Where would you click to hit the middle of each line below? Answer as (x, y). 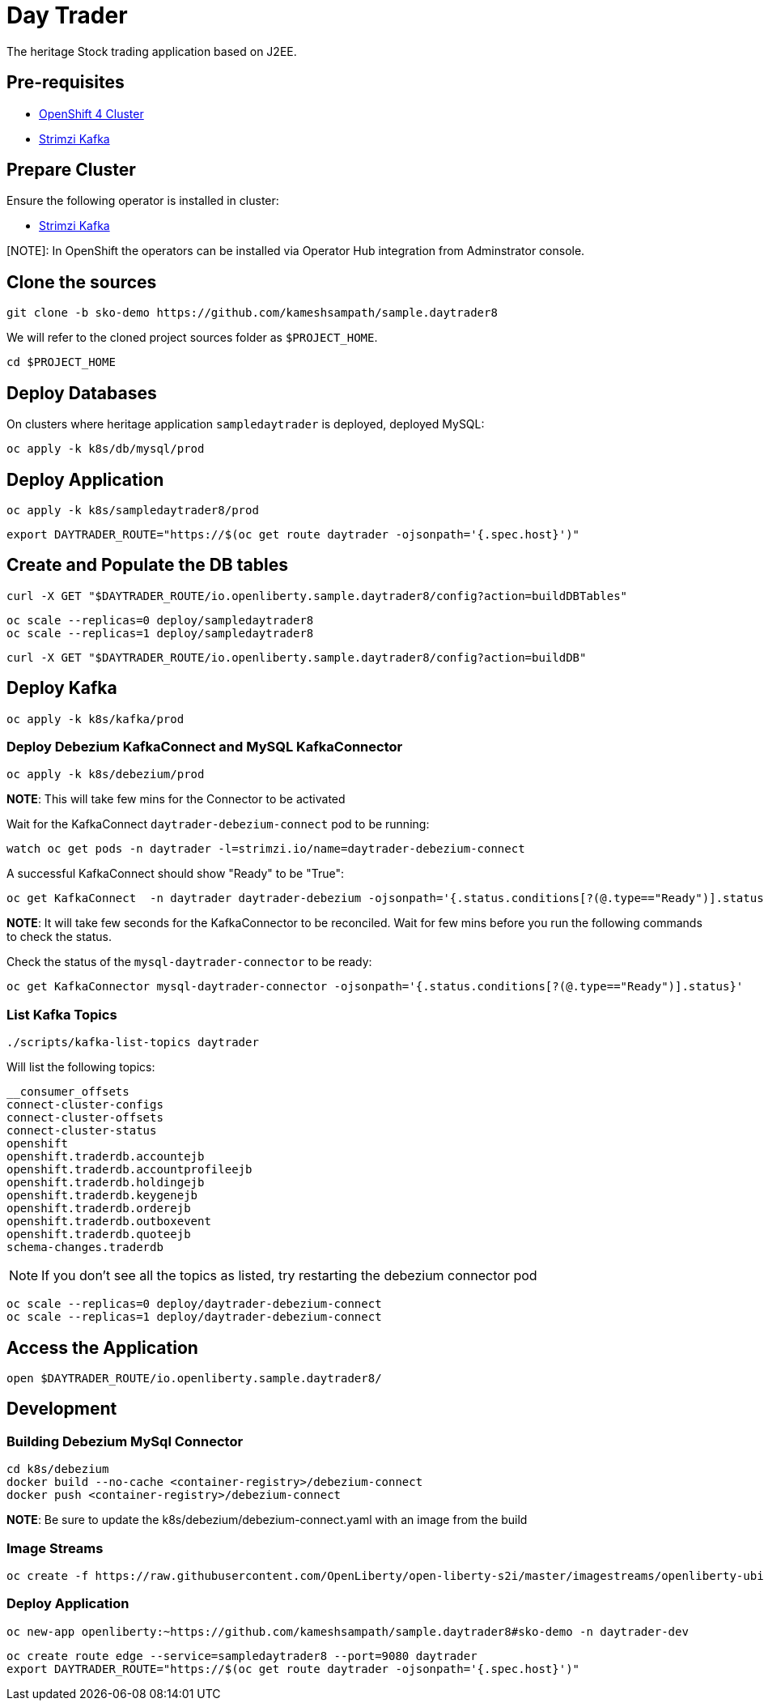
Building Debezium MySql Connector (125, 1441)
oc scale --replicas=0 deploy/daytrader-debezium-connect (194, 1304)
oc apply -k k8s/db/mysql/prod (106, 449)
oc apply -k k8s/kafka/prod (95, 719)
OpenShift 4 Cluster (91, 113)
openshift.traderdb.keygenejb (102, 1196)
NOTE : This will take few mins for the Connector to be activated (176, 799)
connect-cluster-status (82, 1131)
